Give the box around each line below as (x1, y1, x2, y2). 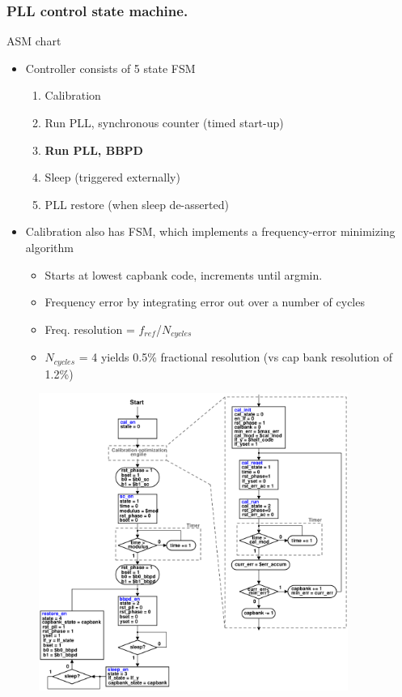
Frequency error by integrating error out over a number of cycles (44, 293, 365, 310)
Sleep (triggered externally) (44, 169, 180, 186)
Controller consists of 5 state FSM (25, 59, 196, 76)
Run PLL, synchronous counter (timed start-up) (44, 114, 284, 130)
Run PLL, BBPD (44, 141, 143, 158)
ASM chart (6, 32, 61, 49)
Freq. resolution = (44, 320, 135, 337)
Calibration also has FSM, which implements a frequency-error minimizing (25, 223, 396, 240)
